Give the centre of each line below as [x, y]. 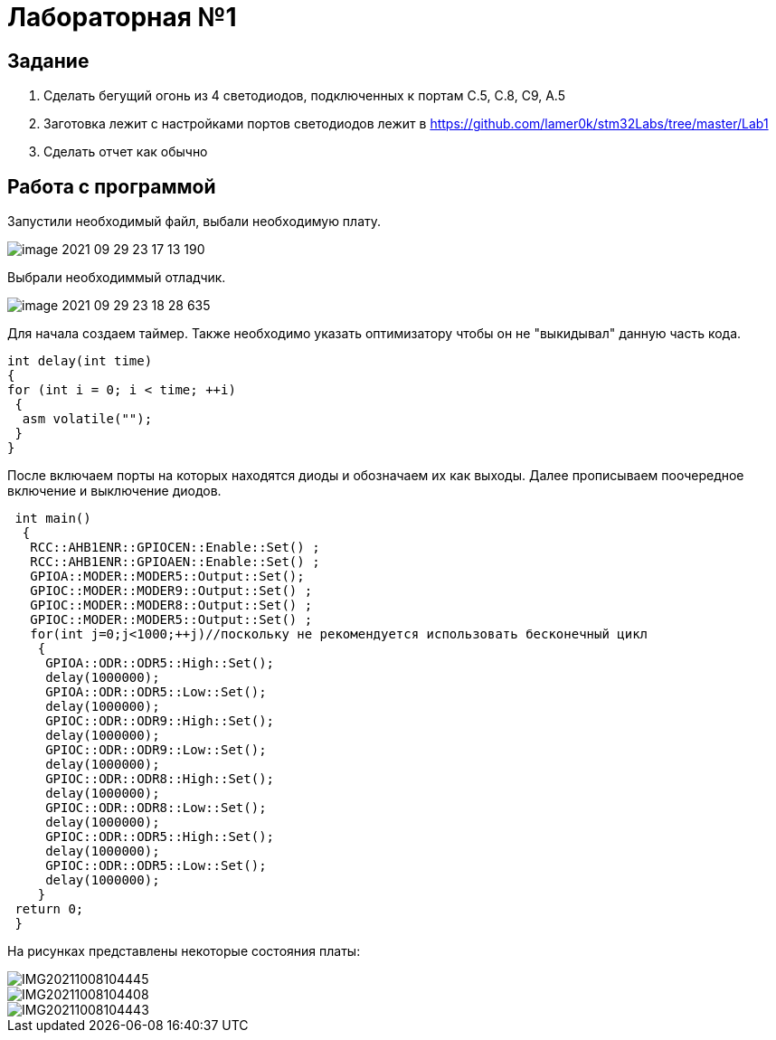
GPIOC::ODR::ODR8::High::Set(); [160, 779]
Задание [48, 61]
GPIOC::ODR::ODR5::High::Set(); [160, 837]
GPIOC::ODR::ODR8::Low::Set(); [156, 808]
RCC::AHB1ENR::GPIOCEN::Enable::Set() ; [175, 548]
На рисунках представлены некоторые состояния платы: [184, 951]
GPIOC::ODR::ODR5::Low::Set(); [156, 866]
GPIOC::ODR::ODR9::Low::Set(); [156, 750]
